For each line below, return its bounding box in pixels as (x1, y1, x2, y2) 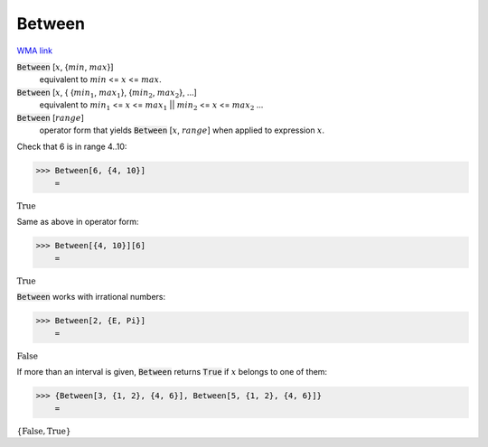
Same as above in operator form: (16, 217, 139, 228)
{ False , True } (16, 425, 71, 436)
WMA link (16, 45, 53, 56)
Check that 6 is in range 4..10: (16, 141, 127, 153)
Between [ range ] (16, 112, 85, 123)
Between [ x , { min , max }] (16, 61, 114, 72)
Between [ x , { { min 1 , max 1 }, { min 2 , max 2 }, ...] (16, 87, 198, 99)
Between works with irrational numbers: (16, 292, 166, 303)
